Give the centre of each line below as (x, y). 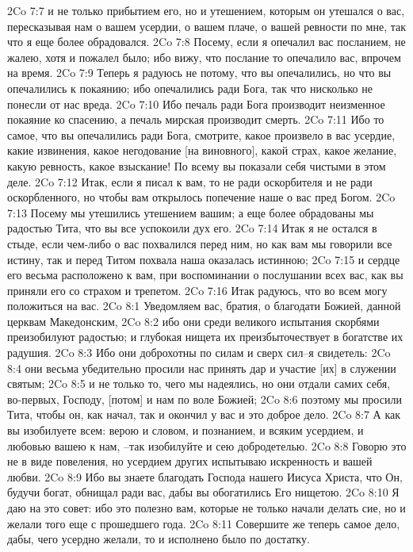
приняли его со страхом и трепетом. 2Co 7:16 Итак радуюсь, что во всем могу (197, 290)
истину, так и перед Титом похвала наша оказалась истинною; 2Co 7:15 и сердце (204, 259)
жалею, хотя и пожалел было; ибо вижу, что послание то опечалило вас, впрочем (204, 57)
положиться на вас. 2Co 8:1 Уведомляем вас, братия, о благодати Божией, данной (204, 306)
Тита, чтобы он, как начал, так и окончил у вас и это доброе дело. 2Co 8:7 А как (204, 414)
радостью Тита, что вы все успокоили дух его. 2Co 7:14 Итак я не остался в (192, 228)
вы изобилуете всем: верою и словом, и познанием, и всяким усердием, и (185, 430)
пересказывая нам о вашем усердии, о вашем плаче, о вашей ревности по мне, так (207, 26)
